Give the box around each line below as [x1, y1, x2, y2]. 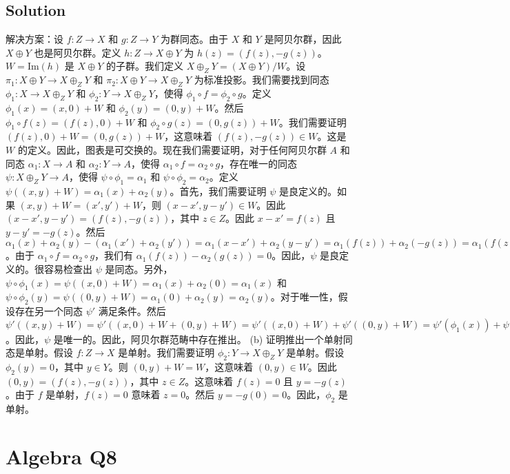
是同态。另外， [105, 261, 173, 276]
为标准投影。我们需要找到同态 [194, 72, 329, 87]
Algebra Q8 [6, 442, 117, 471]
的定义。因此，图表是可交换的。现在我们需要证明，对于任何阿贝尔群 [17, 142, 327, 156]
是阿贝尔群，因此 [264, 32, 342, 46]
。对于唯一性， [270, 289, 338, 304]
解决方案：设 [6, 32, 63, 46]
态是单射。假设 [6, 345, 73, 360]
